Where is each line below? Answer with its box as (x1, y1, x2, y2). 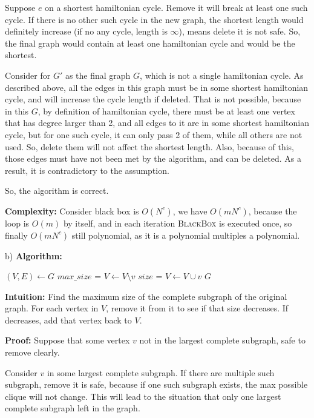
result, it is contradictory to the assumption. (5, 164, 169, 176)
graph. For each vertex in (5, 302, 99, 314)
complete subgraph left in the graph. (5, 402, 140, 414)
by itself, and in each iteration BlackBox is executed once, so (63, 216, 292, 229)
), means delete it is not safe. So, (178, 25, 301, 38)
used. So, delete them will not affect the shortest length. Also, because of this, (5, 140, 295, 153)
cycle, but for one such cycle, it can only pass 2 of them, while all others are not (5, 128, 303, 141)
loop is (5, 216, 30, 229)
